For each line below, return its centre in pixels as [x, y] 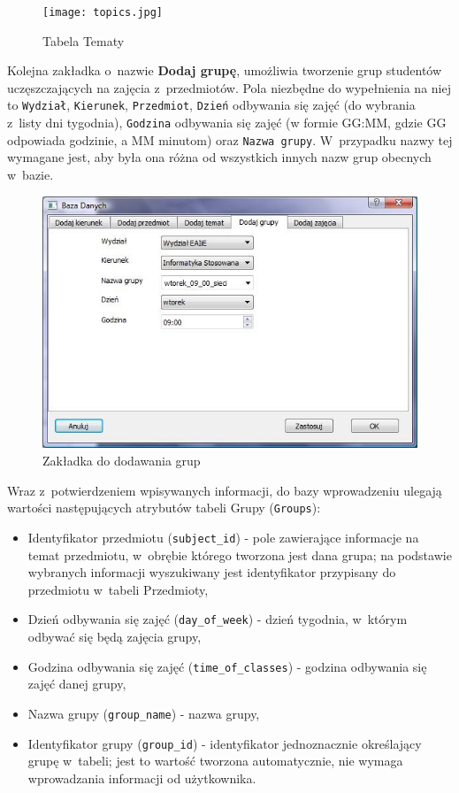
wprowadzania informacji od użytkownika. [142, 778]
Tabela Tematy [84, 40]
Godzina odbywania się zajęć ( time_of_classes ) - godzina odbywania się [227, 666]
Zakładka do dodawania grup [122, 461]
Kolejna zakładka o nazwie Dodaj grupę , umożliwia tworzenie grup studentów [225, 70]
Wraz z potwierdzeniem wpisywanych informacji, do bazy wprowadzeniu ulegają [225, 490]
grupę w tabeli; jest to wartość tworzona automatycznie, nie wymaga [215, 761]
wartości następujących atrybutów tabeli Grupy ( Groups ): [164, 508]
